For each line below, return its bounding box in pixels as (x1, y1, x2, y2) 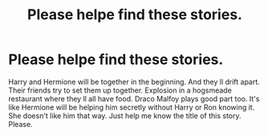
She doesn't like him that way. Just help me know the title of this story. (8, 110, 242, 121)
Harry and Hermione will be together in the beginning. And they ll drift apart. (8, 77, 261, 86)
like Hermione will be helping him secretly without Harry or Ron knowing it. (8, 102, 255, 112)
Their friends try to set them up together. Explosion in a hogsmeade (8, 85, 233, 95)
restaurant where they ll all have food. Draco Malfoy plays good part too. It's (8, 93, 260, 103)
